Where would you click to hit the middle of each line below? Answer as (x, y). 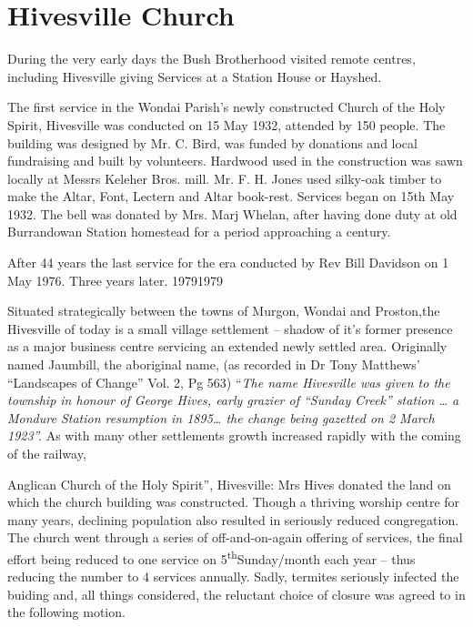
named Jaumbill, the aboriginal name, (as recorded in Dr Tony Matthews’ (214, 364)
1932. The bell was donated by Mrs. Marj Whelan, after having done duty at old (232, 213)
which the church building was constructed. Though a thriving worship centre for (234, 502)
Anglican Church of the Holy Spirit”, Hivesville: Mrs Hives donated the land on (229, 484)
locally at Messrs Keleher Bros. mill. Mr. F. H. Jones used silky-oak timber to (225, 178)
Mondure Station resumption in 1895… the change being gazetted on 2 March (221, 417)
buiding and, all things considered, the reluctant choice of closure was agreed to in (236, 594)
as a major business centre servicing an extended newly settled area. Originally (227, 346)
